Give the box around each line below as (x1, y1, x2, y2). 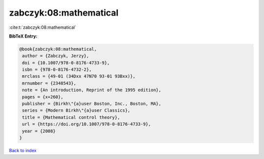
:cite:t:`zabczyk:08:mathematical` (9, 24, 77, 30)
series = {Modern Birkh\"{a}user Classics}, (22, 108, 131, 113)
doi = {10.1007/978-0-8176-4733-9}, (22, 60, 110, 65)
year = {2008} (22, 128, 56, 134)
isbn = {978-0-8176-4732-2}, (22, 67, 92, 73)
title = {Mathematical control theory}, (22, 115, 120, 120)
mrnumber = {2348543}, (22, 80, 77, 86)
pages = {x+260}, (22, 94, 64, 99)
